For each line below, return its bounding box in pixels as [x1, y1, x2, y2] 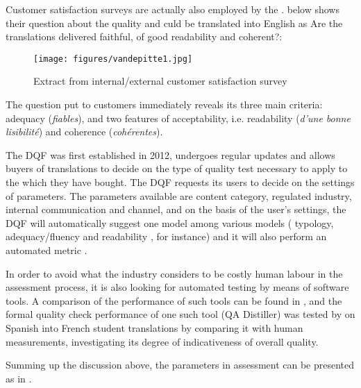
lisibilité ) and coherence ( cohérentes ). [6, 124, 163, 139]
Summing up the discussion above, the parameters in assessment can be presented [6, 357, 355, 372]
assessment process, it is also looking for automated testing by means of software [6, 280, 349, 294]
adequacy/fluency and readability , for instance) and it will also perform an [6, 229, 327, 244]
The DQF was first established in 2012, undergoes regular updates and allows [6, 147, 335, 162]
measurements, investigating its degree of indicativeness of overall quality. [6, 334, 319, 348]
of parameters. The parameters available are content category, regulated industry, [6, 188, 352, 203]
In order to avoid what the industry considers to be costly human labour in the [6, 266, 343, 280]
